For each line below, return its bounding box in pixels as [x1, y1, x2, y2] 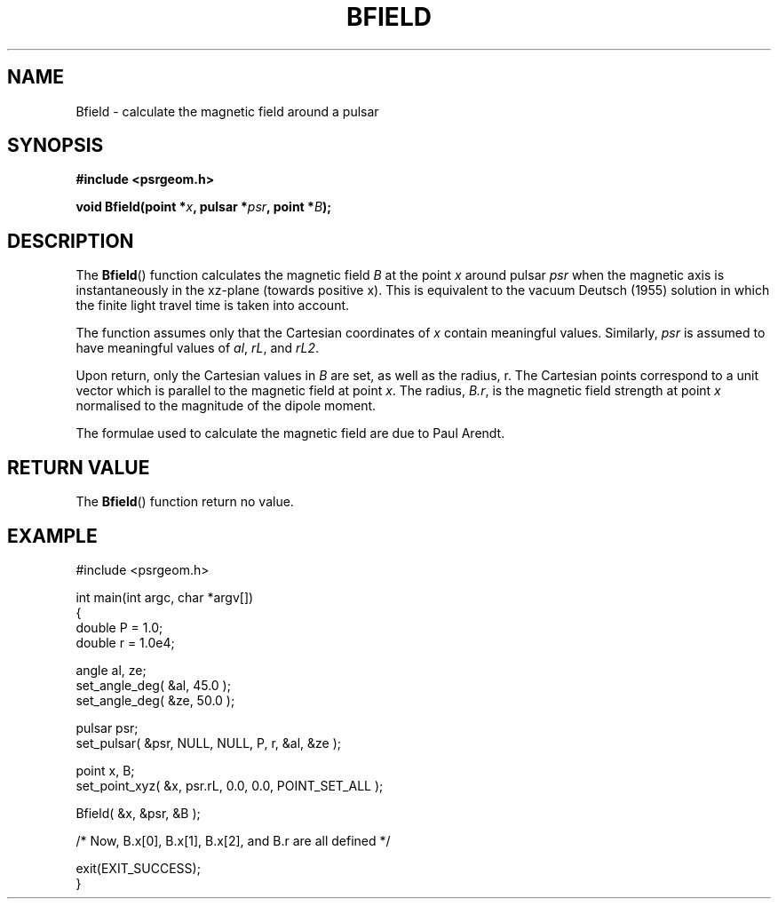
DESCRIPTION [7, 229, 134, 252]
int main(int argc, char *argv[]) [75, 589, 254, 605]
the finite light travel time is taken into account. [75, 298, 350, 314]
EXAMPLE [7, 524, 98, 547]
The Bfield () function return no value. [75, 494, 294, 510]
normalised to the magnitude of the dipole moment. [75, 398, 377, 414]
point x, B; [75, 762, 135, 778]
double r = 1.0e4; [75, 634, 175, 650]
